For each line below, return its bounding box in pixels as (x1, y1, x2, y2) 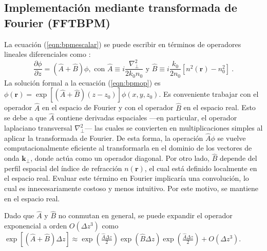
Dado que (4, 210, 34, 221)
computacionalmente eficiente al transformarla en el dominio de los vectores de (4, 142, 252, 153)
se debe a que (4, 112, 47, 123)
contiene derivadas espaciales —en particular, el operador (56, 112, 237, 123)
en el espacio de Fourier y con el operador (42, 102, 174, 113)
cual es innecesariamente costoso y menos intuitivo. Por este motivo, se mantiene (4, 183, 258, 194)
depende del (219, 153, 257, 163)
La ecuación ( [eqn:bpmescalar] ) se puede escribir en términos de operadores (4, 38, 241, 49)
